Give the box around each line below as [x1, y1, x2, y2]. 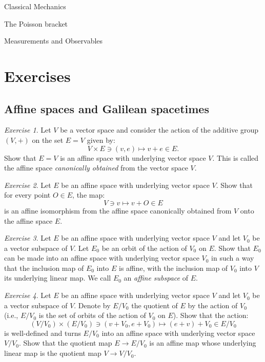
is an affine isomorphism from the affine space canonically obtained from [4, 205, 232, 216]
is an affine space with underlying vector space [60, 152, 206, 163]
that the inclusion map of [4, 262, 84, 273]
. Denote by [74, 300, 111, 310]
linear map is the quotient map [4, 348, 101, 358]
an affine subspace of [124, 272, 188, 283]
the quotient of [131, 300, 178, 310]
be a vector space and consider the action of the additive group [60, 124, 258, 135]
